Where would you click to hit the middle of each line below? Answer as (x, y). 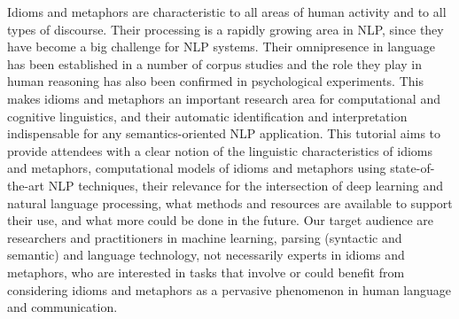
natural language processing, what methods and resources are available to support (230, 202)
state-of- (412, 168)
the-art (26, 185)
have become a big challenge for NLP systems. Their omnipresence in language (221, 47)
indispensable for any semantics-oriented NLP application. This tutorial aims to (224, 133)
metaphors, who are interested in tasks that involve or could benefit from (206, 272)
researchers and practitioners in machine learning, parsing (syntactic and (205, 237)
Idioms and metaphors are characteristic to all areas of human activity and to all (227, 12)
